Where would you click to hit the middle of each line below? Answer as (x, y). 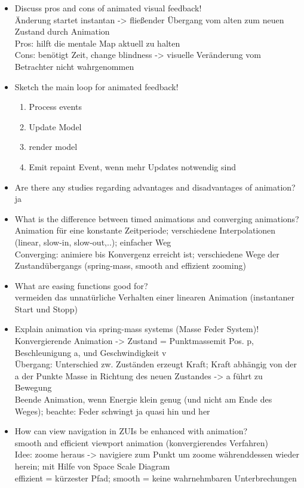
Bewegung (33, 387)
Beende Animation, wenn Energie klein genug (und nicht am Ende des (143, 399)
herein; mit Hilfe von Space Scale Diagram (92, 466)
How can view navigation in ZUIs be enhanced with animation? (131, 431)
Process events (55, 107)
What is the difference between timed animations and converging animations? (157, 218)
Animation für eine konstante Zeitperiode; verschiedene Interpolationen (145, 230)
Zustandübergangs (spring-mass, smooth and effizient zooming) (130, 266)
